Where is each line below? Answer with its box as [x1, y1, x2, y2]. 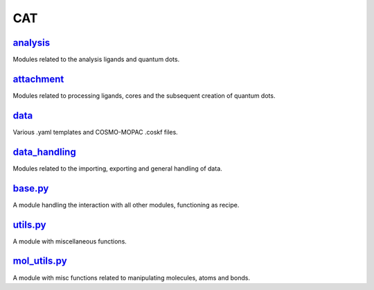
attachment [12, 73, 64, 85]
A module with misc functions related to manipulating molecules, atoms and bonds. [12, 273, 251, 282]
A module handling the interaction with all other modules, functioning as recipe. [12, 201, 240, 209]
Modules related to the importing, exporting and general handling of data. [12, 164, 223, 173]
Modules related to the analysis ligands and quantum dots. [12, 56, 180, 64]
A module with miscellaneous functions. [12, 237, 127, 246]
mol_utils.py [12, 255, 67, 267]
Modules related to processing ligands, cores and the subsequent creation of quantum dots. [12, 91, 276, 100]
